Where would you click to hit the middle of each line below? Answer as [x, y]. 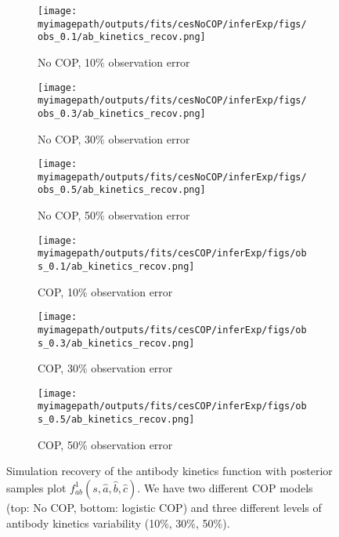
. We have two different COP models [225, 487]
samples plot [36, 487]
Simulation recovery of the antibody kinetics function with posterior [169, 471]
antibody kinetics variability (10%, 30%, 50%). [118, 522]
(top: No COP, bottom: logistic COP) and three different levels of [164, 507]
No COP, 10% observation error [114, 62]
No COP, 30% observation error [114, 138]
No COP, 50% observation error [114, 215]
